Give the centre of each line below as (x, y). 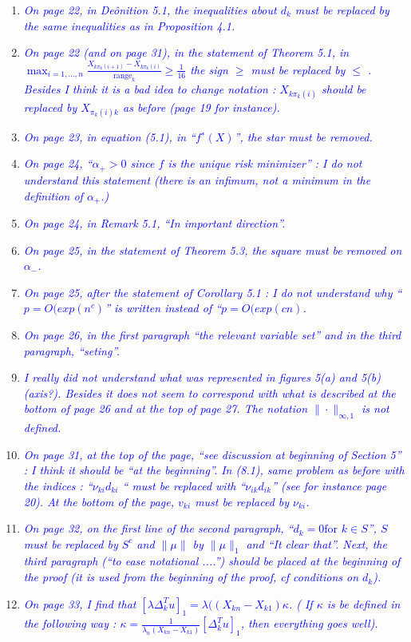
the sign (209, 69)
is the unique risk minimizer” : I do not (265, 163)
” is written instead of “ (163, 308)
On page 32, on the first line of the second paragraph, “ (158, 528)
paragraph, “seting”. (71, 350)
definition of (53, 195)
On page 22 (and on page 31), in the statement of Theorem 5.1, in (186, 52)
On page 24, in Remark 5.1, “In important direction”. (154, 222)
